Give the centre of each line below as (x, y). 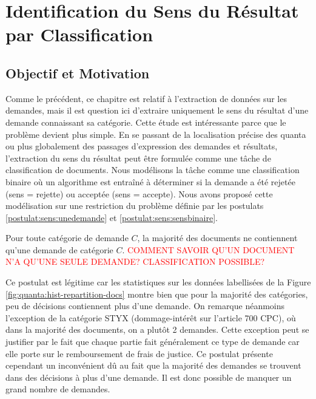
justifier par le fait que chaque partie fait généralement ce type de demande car (153, 342)
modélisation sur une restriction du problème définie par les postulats (135, 206)
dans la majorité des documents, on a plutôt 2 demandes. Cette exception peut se (157, 329)
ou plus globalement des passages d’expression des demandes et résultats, (142, 146)
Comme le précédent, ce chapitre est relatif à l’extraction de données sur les (146, 98)
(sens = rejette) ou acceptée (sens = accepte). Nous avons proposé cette (139, 193)
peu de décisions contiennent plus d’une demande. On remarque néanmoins (145, 306)
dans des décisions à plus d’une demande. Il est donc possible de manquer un (149, 377)
